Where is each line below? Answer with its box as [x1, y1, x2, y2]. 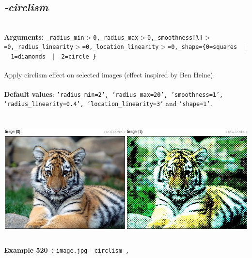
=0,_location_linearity [82, 44, 159, 51]
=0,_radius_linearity [4, 44, 74, 51]
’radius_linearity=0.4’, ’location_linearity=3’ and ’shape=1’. [4, 98, 214, 108]
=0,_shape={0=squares [168, 44, 237, 51]
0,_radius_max [93, 34, 139, 41]
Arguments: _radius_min [4, 31, 84, 42]
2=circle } [61, 53, 96, 61]
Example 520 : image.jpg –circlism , [4, 245, 129, 255]
